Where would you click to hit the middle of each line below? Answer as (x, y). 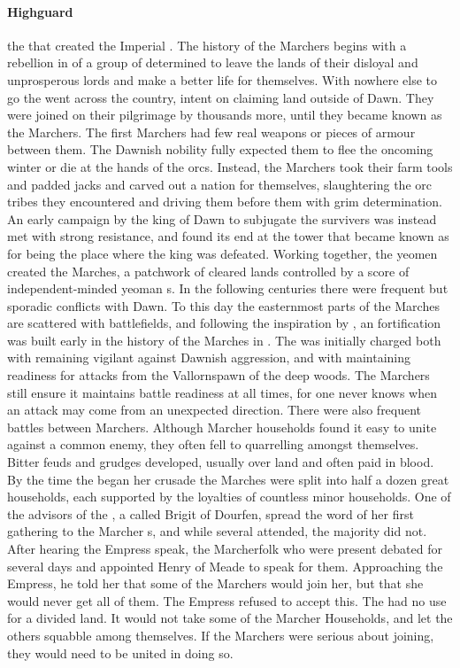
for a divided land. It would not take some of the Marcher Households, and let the (230, 618)
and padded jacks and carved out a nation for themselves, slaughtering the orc (219, 184)
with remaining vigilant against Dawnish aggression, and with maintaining (209, 357)
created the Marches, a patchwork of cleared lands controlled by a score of (208, 271)
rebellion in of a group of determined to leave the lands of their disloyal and (213, 62)
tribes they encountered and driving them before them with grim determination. (225, 202)
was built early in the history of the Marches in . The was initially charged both (224, 340)
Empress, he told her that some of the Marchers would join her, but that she (215, 583)
